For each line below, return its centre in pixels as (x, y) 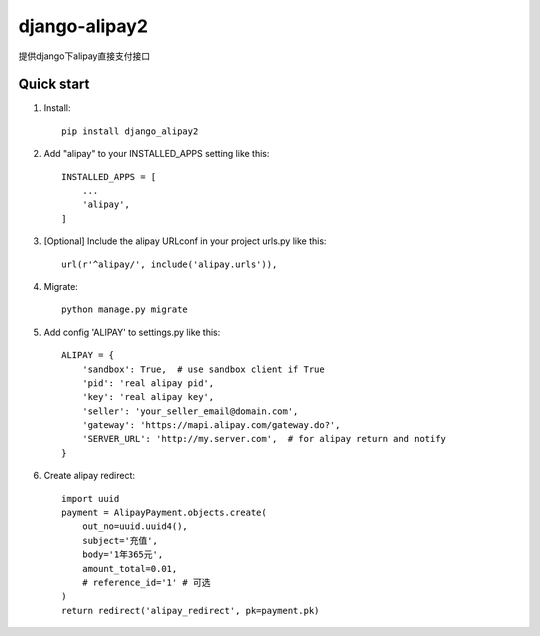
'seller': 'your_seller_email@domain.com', (190, 411)
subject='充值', (120, 540)
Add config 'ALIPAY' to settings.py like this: (132, 332)
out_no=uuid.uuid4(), (135, 526)
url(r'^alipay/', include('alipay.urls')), (169, 264)
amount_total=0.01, (129, 568)
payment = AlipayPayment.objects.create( (164, 513)
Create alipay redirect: (89, 476)
